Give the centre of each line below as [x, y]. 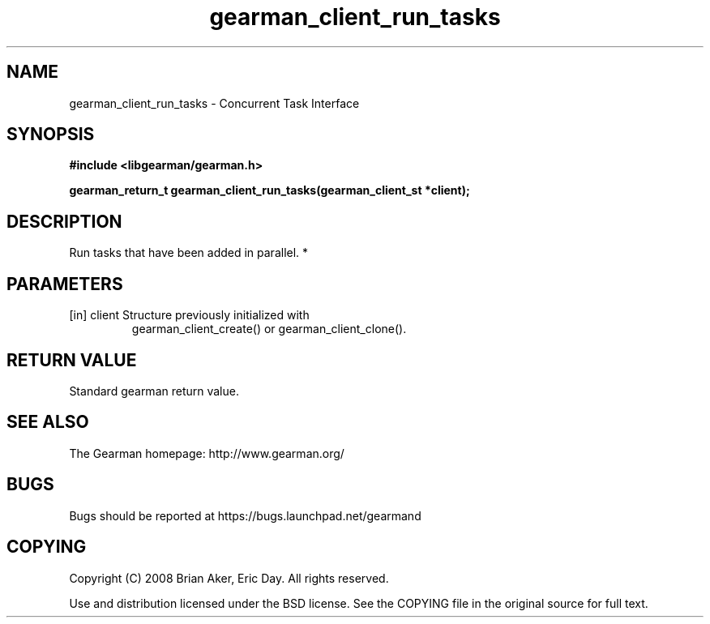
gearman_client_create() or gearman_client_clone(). [269, 329]
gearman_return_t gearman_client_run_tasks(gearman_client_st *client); [269, 190]
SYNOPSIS [51, 135]
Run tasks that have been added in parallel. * [189, 253]
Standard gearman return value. [154, 391]
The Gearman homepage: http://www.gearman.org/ [207, 453]
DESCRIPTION [64, 221]
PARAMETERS [65, 284]
